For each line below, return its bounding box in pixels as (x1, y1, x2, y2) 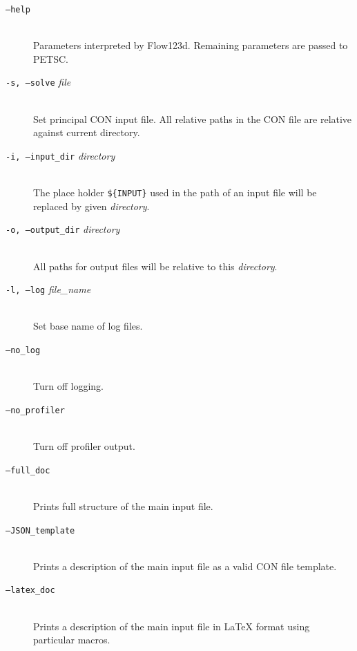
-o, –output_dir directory (6, 222, 120, 236)
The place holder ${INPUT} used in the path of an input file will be (33, 185, 317, 200)
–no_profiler (6, 405, 65, 415)
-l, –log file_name (6, 282, 91, 296)
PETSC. (33, 51, 68, 66)
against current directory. (33, 125, 140, 140)
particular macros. (33, 632, 110, 647)
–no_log (6, 346, 41, 356)
